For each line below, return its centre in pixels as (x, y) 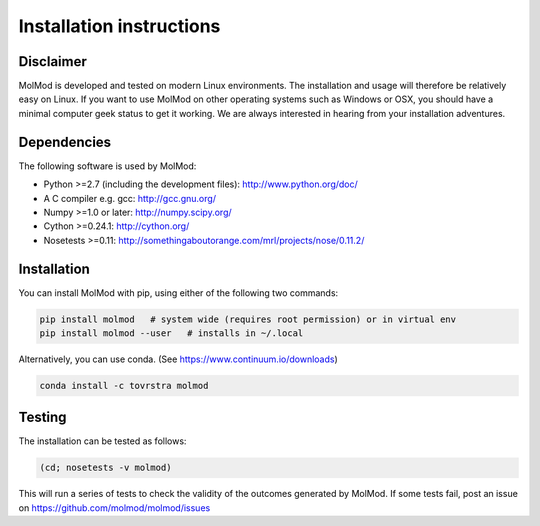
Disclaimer (52, 61)
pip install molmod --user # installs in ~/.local (171, 333)
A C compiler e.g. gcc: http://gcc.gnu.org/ (130, 198)
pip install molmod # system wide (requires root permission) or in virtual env (248, 319)
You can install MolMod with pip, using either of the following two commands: (178, 292)
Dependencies (65, 141)
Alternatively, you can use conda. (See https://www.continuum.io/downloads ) (178, 359)
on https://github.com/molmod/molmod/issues (114, 507)
